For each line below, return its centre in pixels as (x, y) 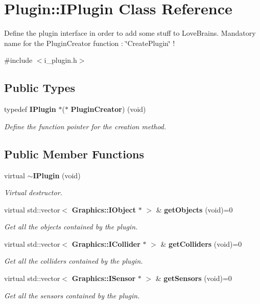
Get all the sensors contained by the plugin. (72, 295)
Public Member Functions (74, 154)
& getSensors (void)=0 (194, 278)
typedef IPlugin (30, 109)
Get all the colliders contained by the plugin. (74, 261)
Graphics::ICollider (106, 243)
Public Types (40, 88)
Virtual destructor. (33, 192)
